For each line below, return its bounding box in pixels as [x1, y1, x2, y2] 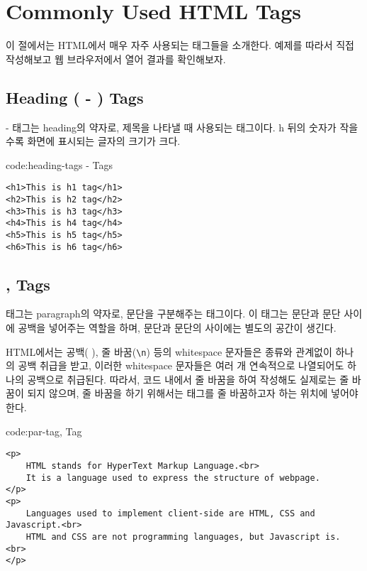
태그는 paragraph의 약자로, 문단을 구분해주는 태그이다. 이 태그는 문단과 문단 [6, 306, 341, 321]
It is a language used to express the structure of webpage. [26, 472, 320, 483]
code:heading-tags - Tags [6, 157, 113, 172]
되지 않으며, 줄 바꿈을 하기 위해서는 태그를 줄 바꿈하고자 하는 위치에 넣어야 [27, 386, 358, 401]
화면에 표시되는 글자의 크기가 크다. [27, 134, 181, 148]
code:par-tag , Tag [6, 423, 82, 438]
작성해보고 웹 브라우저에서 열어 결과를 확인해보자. [6, 51, 226, 66]
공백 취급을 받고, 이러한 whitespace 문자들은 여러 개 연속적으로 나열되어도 [18, 358, 344, 373]
